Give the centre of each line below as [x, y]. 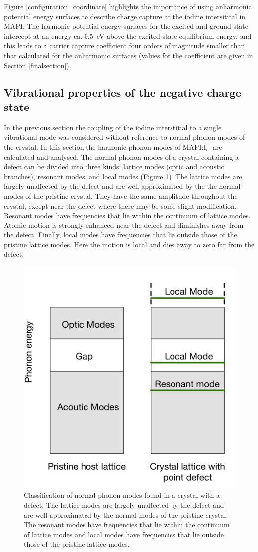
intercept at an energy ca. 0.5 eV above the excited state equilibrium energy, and [128, 36]
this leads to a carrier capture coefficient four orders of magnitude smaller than [125, 46]
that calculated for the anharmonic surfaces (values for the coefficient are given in [129, 55]
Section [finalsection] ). [38, 65]
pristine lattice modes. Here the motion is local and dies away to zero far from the [129, 244]
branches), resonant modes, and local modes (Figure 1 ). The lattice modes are [123, 176]
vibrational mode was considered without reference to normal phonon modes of [125, 137]
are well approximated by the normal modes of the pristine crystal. [126, 514]
